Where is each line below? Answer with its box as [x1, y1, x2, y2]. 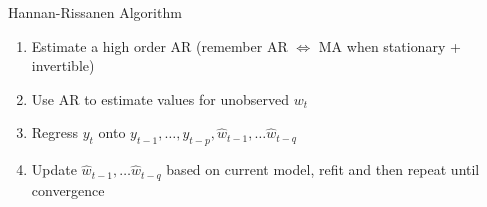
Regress [31, 122, 79, 143]
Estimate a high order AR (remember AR [31, 35, 288, 56]
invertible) [31, 55, 95, 76]
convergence [31, 179, 105, 200]
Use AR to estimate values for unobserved [31, 88, 290, 109]
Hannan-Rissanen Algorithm [8, 2, 182, 22]
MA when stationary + [318, 35, 461, 56]
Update [31, 159, 77, 180]
